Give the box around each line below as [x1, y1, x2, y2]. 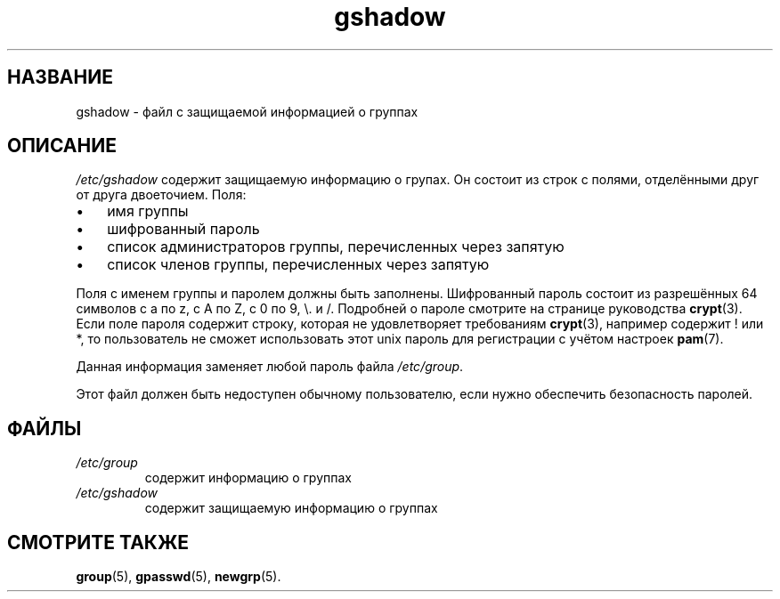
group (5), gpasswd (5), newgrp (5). [76, 569, 281, 585]
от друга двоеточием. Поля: [76, 187, 247, 203]
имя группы [107, 202, 189, 221]
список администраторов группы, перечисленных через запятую [107, 238, 565, 256]
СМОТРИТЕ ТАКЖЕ [7, 530, 190, 554]
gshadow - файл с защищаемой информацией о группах [76, 103, 418, 119]
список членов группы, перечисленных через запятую [107, 255, 490, 274]
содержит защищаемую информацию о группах [144, 500, 438, 516]
